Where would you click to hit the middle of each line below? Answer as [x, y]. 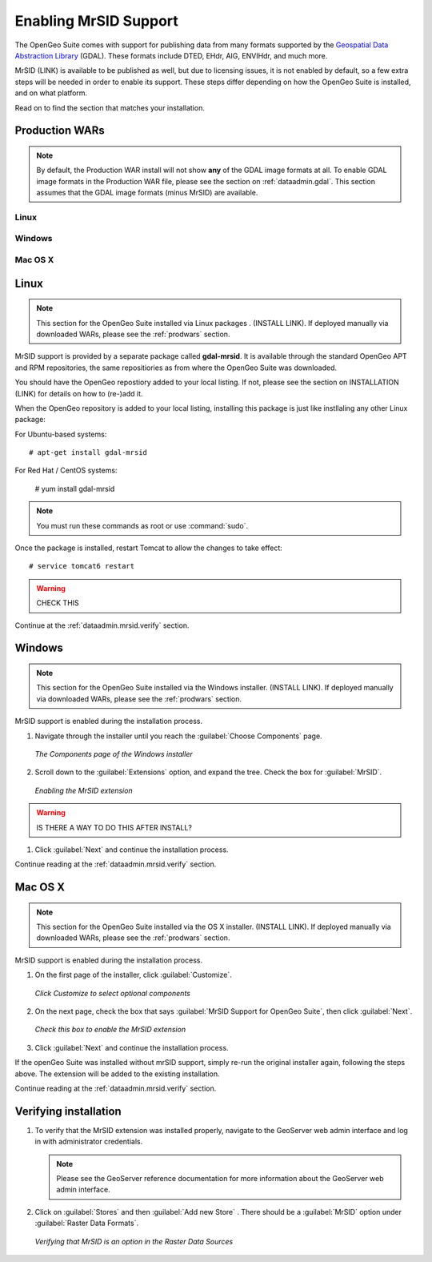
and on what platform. [51, 93]
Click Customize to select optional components [113, 993]
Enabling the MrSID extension [84, 790]
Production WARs [60, 131]
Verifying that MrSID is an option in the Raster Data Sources [134, 1241]
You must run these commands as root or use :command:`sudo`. [142, 525]
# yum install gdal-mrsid [75, 488]
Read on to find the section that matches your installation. [110, 107]
